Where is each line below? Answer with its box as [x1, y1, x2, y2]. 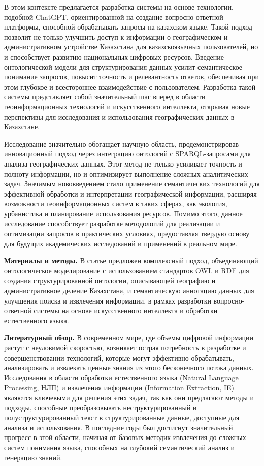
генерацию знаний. [4, 452, 62, 462]
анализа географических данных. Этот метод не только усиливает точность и [4, 158, 242, 169]
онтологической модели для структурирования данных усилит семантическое [4, 61, 243, 72]
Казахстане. [4, 121, 40, 132]
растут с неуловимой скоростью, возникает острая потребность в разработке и [4, 342, 246, 352]
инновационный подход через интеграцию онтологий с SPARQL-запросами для [4, 148, 251, 159]
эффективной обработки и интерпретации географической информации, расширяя [4, 188, 257, 199]
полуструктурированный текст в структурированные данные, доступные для [4, 412, 240, 423]
